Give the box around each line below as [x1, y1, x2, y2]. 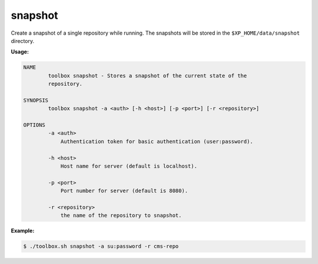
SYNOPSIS [23, 97, 49, 103]
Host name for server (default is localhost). [60, 163, 197, 169]
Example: [11, 227, 35, 235]
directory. [11, 37, 35, 44]
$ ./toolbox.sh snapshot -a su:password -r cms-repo [23, 243, 179, 250]
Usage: [11, 48, 29, 55]
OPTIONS [23, 122, 45, 129]
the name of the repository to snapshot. [60, 212, 182, 219]
